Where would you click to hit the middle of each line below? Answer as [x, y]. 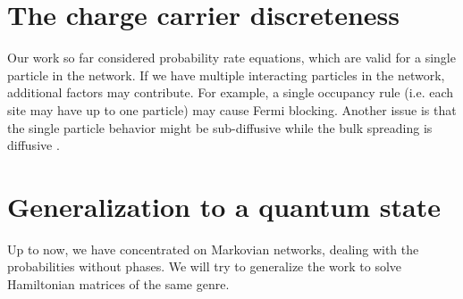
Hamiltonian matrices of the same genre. [118, 284]
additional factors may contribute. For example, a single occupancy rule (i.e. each [231, 92]
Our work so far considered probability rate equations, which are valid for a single [231, 58]
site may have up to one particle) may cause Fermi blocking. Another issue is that [232, 109]
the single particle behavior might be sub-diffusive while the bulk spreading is [220, 127]
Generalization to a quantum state [224, 206]
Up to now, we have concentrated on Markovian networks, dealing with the [213, 249]
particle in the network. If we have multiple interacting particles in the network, [226, 75]
